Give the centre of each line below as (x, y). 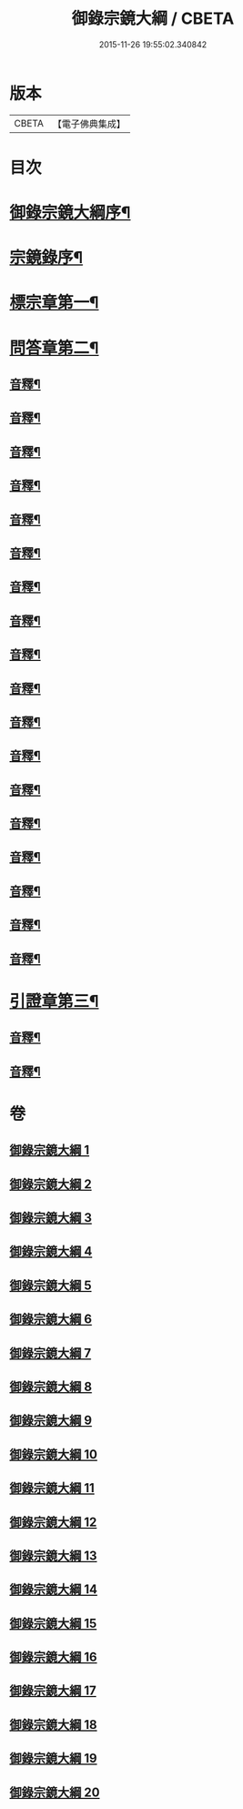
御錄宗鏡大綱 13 (53, 1555)
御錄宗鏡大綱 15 (53, 1623)
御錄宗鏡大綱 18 (53, 1725)
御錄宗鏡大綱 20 (55, 1792)
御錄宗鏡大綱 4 (51, 1251)
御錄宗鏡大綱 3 (51, 1218)
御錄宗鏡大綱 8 (51, 1386)
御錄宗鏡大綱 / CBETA (153, 19)
